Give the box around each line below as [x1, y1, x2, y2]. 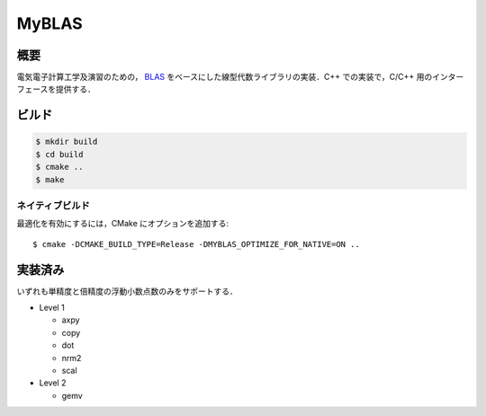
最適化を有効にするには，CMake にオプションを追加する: [16, 218, 229, 229]
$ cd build [35, 149, 84, 159]
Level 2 [39, 377, 67, 388]
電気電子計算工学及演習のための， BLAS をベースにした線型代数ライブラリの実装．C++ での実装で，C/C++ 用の [16, 72, 433, 83]
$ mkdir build [35, 137, 98, 147]
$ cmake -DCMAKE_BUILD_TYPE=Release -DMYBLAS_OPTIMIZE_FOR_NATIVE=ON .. [32, 239, 360, 249]
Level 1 [39, 302, 65, 314]
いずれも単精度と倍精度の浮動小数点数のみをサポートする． [16, 286, 238, 297]
